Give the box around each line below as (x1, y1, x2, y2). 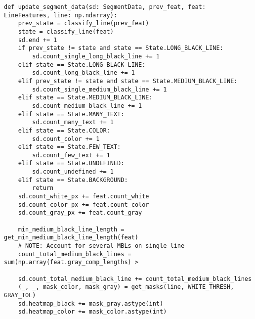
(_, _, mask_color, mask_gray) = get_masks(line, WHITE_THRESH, (18, 283, 234, 291)
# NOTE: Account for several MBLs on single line (18, 242, 185, 250)
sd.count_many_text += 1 (32, 119, 114, 126)
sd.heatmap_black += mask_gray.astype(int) (18, 300, 164, 307)
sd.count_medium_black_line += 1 (32, 102, 142, 109)
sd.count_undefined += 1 (32, 168, 114, 176)
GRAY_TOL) (4, 291, 36, 299)
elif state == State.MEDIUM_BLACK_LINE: (18, 94, 153, 101)
